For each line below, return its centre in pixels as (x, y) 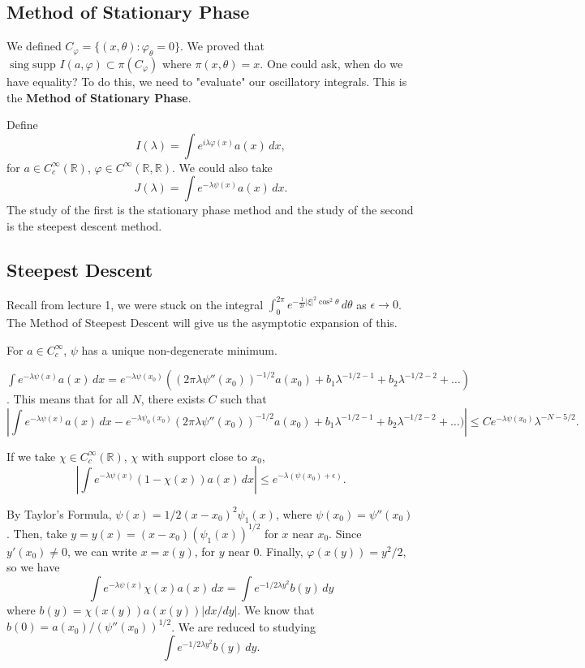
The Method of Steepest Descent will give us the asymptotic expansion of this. (202, 323)
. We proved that (222, 46)
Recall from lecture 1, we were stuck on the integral (135, 304)
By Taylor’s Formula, (59, 513)
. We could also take (222, 167)
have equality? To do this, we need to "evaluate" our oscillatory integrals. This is (207, 81)
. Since (345, 533)
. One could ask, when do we (331, 63)
